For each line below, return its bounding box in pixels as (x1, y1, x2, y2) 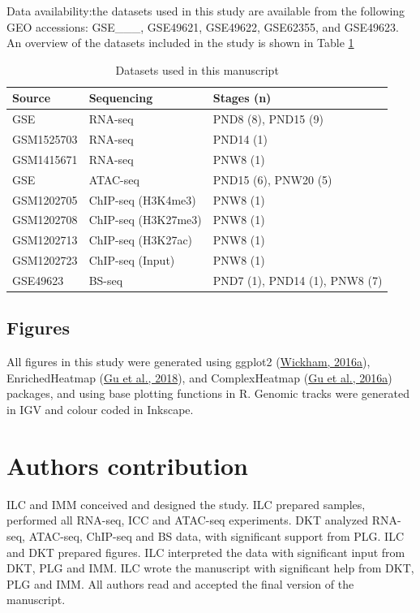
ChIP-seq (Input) (88, 252, 175, 269)
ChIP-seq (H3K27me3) (88, 211, 202, 228)
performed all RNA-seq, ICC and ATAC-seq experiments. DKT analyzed (6, 512, 368, 529)
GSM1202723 (12, 252, 78, 269)
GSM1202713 (12, 231, 78, 248)
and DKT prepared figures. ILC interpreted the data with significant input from (6, 543, 405, 560)
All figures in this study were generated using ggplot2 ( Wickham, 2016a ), (6, 353, 371, 370)
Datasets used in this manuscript (115, 61, 279, 78)
